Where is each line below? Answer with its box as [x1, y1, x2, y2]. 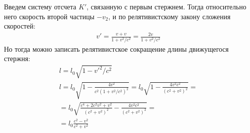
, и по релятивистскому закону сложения [108, 11, 231, 21]
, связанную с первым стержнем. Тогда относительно [86, 1, 247, 11]
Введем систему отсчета [4, 1, 77, 11]
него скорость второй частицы [4, 11, 95, 21]
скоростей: [4, 21, 36, 31]
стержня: [4, 53, 31, 64]
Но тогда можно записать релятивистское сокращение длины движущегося [4, 43, 229, 54]
